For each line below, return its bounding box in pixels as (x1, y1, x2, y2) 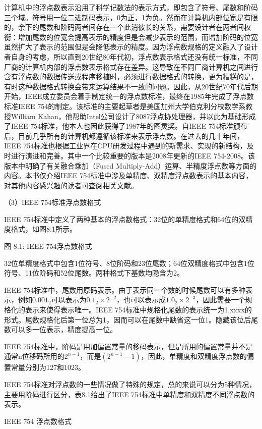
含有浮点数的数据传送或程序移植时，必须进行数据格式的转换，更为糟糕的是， (4, 71, 258, 82)
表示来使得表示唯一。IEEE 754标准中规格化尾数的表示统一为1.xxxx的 (25, 304, 252, 315)
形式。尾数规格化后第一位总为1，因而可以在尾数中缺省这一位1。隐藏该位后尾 (4, 314, 258, 325)
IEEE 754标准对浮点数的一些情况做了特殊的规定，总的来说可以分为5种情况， (4, 379, 256, 389)
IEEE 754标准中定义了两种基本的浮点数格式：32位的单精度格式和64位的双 (4, 213, 246, 224)
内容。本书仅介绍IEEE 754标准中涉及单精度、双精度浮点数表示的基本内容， (4, 170, 253, 181)
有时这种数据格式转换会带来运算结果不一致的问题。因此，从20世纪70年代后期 (4, 81, 258, 91)
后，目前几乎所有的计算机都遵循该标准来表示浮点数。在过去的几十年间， (4, 130, 244, 141)
